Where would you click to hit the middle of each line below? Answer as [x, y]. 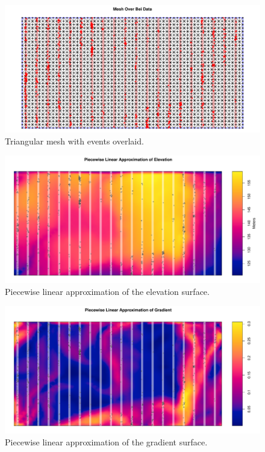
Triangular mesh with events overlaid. [74, 141]
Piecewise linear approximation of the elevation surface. [107, 291]
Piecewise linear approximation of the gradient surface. [106, 441]
